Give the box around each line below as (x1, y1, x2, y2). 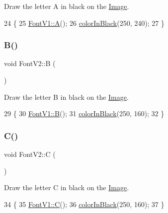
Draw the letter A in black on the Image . (4, 1, 129, 11)
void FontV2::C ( (4, 149, 56, 159)
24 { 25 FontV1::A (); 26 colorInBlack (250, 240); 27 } (4, 17, 165, 28)
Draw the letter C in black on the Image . (4, 182, 129, 193)
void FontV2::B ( (4, 58, 56, 69)
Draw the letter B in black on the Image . (4, 91, 129, 102)
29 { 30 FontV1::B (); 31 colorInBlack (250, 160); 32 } (4, 108, 165, 119)
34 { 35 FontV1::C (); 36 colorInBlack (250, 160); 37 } (4, 199, 165, 209)
